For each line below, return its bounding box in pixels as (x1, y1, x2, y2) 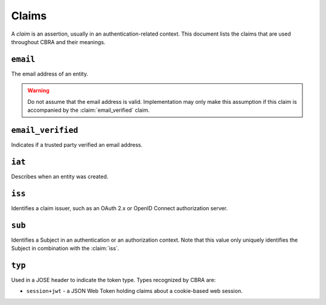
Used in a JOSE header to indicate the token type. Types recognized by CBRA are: (11, 276, 216, 283)
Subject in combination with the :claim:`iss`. (11, 245, 120, 252)
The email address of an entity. (11, 70, 89, 77)
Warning (27, 87, 50, 94)
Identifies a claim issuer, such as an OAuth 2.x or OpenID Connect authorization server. (11, 204, 228, 211)
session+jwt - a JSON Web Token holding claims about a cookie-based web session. (26, 287, 243, 295)
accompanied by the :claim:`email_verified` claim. (27, 106, 150, 114)
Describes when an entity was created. (11, 173, 109, 180)
